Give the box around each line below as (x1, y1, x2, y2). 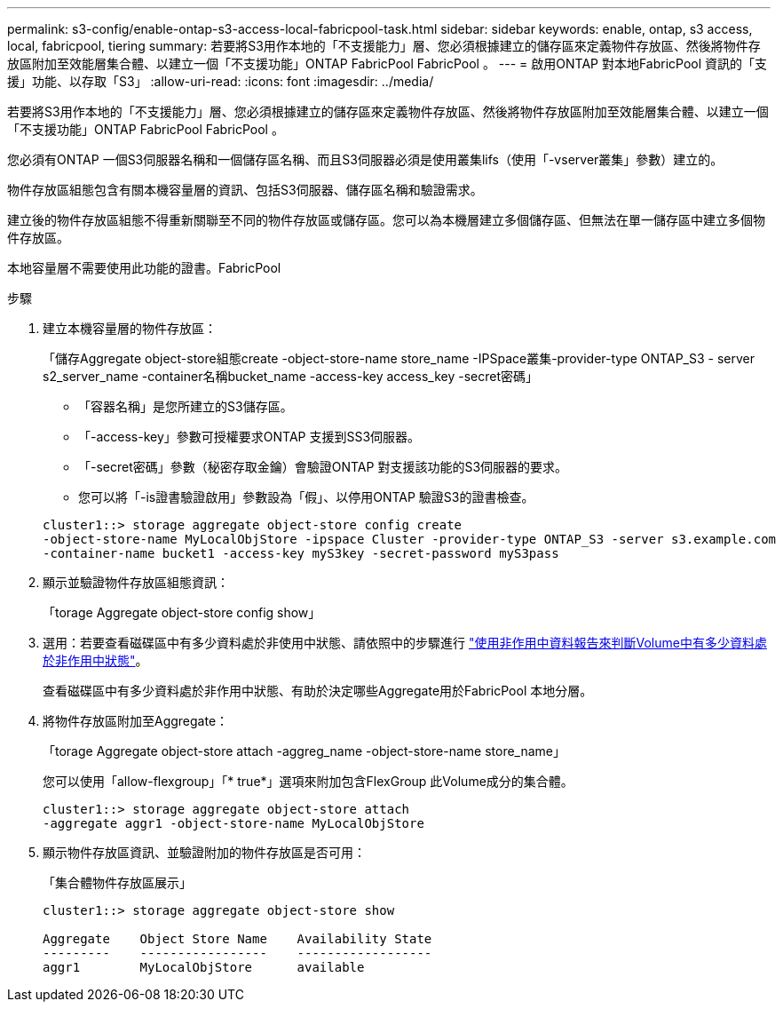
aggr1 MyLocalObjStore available (43, 960, 365, 974)
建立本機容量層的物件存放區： (43, 321, 217, 336)
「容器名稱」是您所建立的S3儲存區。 (78, 399, 293, 414)
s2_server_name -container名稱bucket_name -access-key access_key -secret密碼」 (43, 369, 538, 384)
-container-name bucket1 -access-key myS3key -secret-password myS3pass (43, 546, 559, 560)
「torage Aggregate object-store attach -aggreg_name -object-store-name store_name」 (43, 743, 565, 759)
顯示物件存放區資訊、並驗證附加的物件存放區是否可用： (43, 845, 366, 860)
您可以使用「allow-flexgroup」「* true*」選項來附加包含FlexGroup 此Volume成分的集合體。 (43, 774, 573, 789)
